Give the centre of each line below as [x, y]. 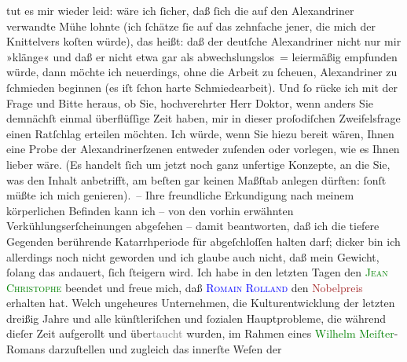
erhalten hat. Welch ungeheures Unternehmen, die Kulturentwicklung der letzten [201, 303]
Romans [26, 349]
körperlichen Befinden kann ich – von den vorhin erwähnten [150, 210]
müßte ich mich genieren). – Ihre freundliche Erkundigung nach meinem [180, 195]
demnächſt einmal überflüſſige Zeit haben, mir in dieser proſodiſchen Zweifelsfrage [203, 118]
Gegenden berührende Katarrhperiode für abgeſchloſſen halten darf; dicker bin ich [203, 241]
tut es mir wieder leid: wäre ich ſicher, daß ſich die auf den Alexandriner [180, 10]
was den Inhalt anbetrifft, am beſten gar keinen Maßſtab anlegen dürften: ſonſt [196, 179]
